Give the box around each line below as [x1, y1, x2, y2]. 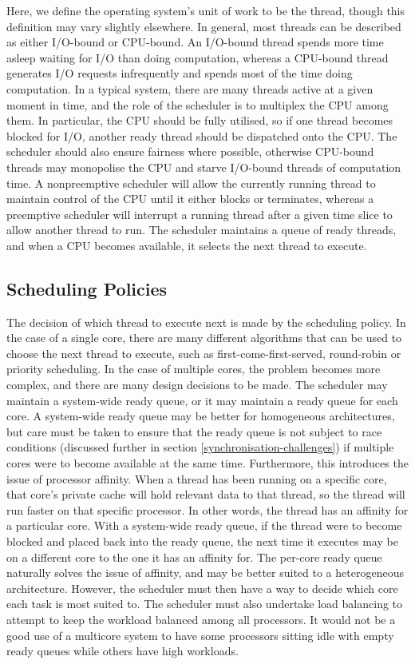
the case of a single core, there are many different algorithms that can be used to [6, 329, 402, 346]
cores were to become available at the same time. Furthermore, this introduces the [6, 455, 409, 471]
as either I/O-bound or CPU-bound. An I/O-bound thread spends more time [6, 34, 384, 50]
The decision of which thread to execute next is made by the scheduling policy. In [6, 313, 406, 330]
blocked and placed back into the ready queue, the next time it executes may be [6, 533, 398, 550]
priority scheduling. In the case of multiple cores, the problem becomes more [6, 360, 381, 377]
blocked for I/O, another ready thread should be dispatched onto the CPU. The [6, 127, 397, 144]
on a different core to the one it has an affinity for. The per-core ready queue [6, 548, 382, 565]
